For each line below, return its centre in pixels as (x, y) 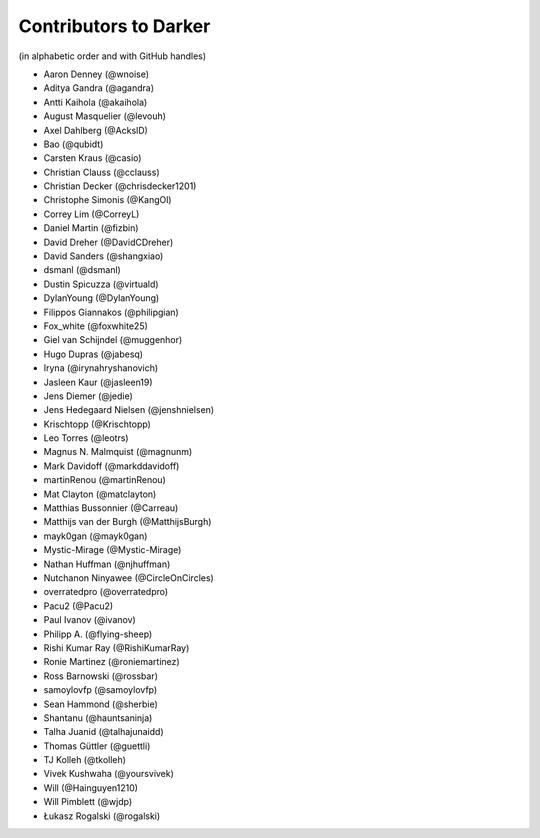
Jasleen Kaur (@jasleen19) (98, 382)
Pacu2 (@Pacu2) (78, 606)
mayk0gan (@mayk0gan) (95, 536)
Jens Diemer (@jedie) (88, 396)
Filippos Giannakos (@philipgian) (111, 312)
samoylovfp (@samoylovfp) (100, 690)
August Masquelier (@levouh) (105, 116)
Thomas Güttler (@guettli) (97, 746)
